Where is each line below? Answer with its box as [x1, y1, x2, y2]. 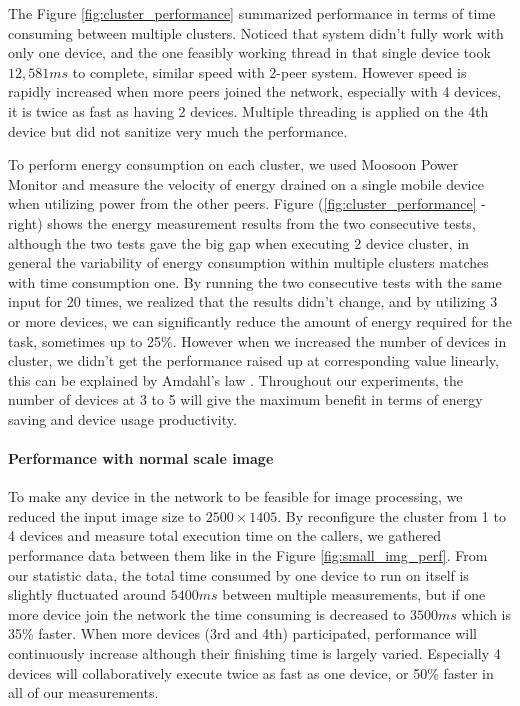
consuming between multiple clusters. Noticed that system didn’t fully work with [8, 22, 504, 43]
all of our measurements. [8, 682, 159, 703]
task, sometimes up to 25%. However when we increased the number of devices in [8, 330, 507, 351]
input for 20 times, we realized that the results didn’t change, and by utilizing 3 [8, 291, 498, 312]
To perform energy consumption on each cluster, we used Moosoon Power [8, 154, 459, 175]
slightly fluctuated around [8, 584, 167, 605]
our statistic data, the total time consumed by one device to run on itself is [8, 564, 469, 585]
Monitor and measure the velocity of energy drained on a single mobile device [8, 173, 484, 194]
